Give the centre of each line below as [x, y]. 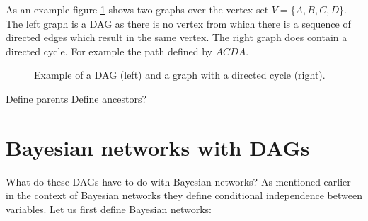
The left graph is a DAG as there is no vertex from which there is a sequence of [178, 23]
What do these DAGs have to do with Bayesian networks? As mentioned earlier [178, 181]
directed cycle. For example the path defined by [109, 51]
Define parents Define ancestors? [76, 98]
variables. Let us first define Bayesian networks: [109, 209]
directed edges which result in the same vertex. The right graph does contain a [177, 37]
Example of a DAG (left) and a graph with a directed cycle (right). [180, 75]
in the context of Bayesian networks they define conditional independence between [184, 195]
